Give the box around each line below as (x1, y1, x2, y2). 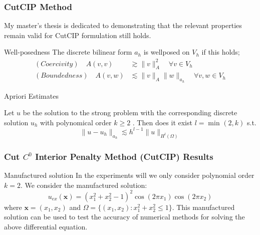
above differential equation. (4, 221, 88, 231)
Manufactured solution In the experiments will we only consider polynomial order (4, 169, 254, 180)
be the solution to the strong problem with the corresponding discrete (23, 107, 237, 118)
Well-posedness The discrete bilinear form (4, 47, 132, 57)
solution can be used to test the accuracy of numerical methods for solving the (4, 211, 245, 222)
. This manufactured (172, 201, 235, 212)
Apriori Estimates (4, 90, 59, 101)
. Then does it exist (132, 117, 192, 127)
